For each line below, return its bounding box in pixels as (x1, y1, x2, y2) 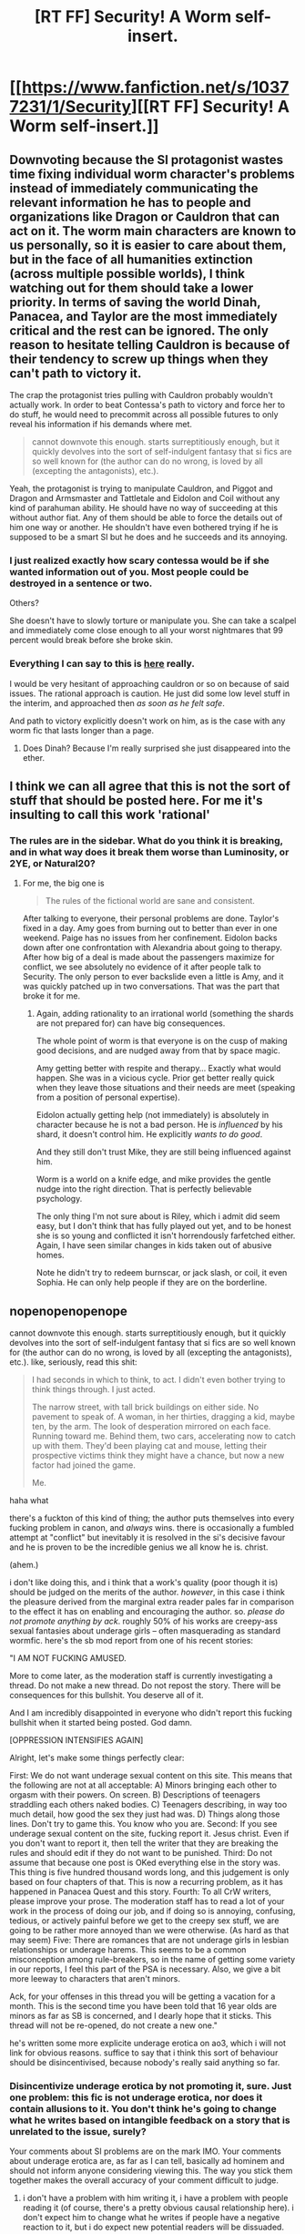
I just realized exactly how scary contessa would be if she (9, 554, 270, 567)
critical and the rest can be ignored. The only (9, 323, 269, 338)
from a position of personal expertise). (36, 1091, 180, 1103)
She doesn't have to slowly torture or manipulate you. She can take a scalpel (9, 615, 297, 626)
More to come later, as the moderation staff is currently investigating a (9, 1670, 273, 1682)
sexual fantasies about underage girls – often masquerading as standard (9, 1625, 280, 1636)
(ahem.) (9, 1560, 39, 1571)
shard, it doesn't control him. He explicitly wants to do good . (36, 1129, 263, 1140)
